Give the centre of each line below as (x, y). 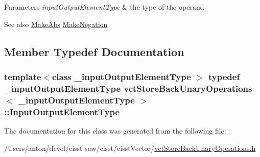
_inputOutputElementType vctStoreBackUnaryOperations (128, 88)
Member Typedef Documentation (94, 51)
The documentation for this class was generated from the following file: (115, 130)
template (23, 76)
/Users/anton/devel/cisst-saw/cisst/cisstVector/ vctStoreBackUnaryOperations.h (130, 148)
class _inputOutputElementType (121, 76)
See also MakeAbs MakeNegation (56, 24)
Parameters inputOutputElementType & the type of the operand (104, 7)
